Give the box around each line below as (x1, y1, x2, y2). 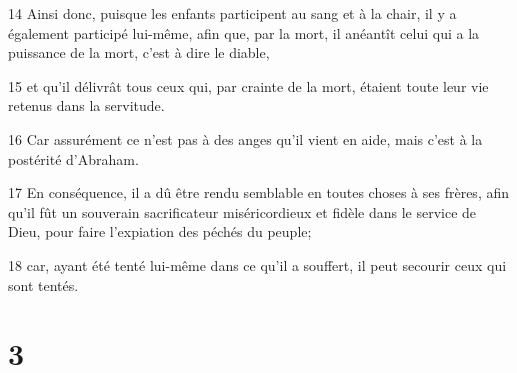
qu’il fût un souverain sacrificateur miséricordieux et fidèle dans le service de (8, 201, 477, 222)
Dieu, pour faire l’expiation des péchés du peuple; (8, 221, 312, 242)
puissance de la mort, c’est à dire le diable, (8, 42, 270, 63)
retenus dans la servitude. (8, 95, 165, 116)
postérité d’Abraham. (8, 148, 139, 169)
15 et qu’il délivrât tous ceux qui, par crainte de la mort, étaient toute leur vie (8, 75, 489, 96)
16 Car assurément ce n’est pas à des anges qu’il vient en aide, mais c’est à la (8, 128, 483, 149)
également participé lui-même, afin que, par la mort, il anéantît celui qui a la (8, 22, 480, 43)
